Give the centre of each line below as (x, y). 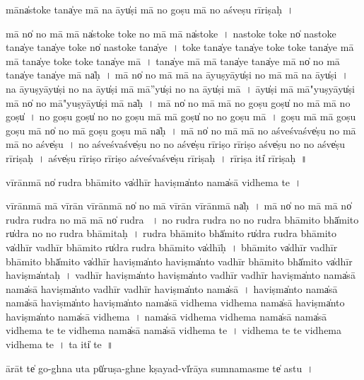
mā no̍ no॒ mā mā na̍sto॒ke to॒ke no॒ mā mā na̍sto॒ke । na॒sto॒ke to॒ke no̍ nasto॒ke (171, 33)
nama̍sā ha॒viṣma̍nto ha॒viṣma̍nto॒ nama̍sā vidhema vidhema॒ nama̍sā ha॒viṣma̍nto (175, 303)
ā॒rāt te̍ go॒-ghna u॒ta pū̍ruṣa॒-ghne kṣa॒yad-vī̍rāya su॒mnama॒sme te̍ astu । (160, 368)
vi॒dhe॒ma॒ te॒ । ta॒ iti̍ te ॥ (60, 344)
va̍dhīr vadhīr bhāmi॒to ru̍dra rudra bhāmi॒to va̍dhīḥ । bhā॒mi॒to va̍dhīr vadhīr (172, 247)
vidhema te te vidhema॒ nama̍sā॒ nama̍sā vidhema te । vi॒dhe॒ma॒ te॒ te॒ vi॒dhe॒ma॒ (174, 330)
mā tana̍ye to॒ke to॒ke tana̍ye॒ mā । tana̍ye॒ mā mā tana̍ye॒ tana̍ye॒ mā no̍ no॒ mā (173, 61)
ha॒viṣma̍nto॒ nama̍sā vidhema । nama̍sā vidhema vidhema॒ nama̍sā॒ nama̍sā (166, 316)
